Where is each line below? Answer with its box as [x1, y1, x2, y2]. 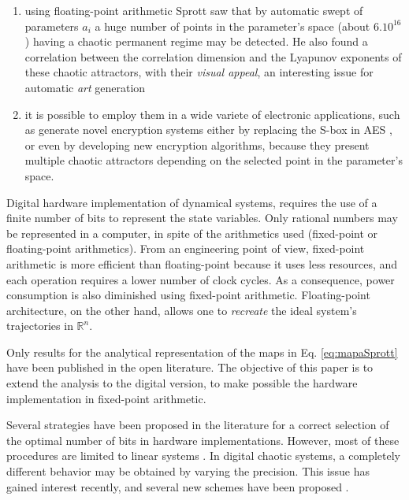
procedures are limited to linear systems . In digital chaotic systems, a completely [6, 447, 400, 464]
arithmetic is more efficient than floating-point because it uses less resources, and [6, 255, 398, 272]
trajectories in [6, 317, 73, 334]
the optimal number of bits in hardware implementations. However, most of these [6, 431, 400, 448]
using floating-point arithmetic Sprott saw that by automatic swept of [24, 2, 363, 18]
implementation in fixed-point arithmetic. [6, 390, 206, 406]
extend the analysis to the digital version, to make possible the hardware [6, 375, 358, 391]
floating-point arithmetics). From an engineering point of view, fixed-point [6, 240, 365, 257]
